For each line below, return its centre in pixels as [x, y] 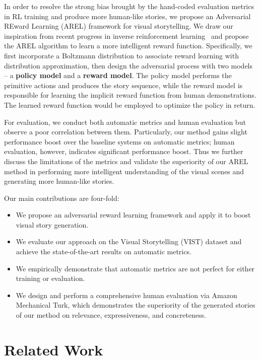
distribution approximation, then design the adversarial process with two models [128, 65]
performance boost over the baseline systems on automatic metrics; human [119, 141]
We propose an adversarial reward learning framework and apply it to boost [133, 215]
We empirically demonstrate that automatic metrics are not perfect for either [135, 268]
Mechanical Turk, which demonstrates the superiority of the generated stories [136, 305]
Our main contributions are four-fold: [62, 198]
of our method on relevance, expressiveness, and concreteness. [111, 315]
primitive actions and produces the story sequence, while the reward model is [123, 85]
